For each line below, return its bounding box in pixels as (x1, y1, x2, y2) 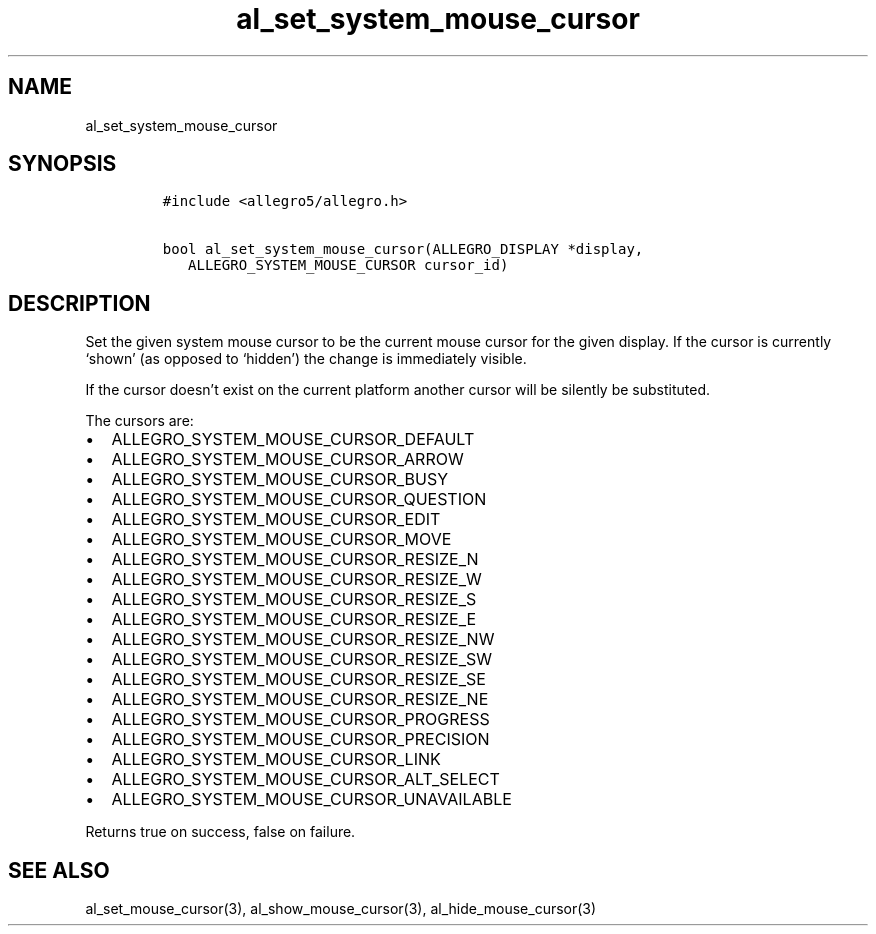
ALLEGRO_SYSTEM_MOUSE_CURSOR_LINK (111, 749, 441, 770)
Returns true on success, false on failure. (85, 823, 356, 841)
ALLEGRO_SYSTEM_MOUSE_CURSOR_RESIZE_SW (111, 649, 493, 670)
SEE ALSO (8, 857, 110, 883)
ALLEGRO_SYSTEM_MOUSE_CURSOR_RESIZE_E (111, 609, 477, 630)
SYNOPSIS (8, 151, 117, 177)
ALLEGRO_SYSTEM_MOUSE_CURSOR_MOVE (111, 529, 452, 550)
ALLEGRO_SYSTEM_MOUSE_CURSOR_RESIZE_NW (111, 629, 495, 650)
